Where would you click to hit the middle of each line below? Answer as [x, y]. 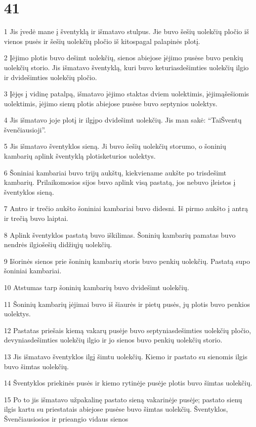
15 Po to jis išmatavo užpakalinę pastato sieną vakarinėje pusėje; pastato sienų [123, 399]
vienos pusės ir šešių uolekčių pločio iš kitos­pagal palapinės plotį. [102, 41]
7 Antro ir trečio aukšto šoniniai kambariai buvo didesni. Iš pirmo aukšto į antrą [126, 208]
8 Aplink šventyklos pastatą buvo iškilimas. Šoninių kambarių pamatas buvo [120, 235]
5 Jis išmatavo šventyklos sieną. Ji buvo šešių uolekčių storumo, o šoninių [115, 146]
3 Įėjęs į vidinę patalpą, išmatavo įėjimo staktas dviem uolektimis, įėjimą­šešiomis [127, 94]
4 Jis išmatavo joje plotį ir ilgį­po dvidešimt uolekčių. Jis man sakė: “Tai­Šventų [123, 120]
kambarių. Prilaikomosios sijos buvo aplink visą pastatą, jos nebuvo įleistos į [120, 182]
